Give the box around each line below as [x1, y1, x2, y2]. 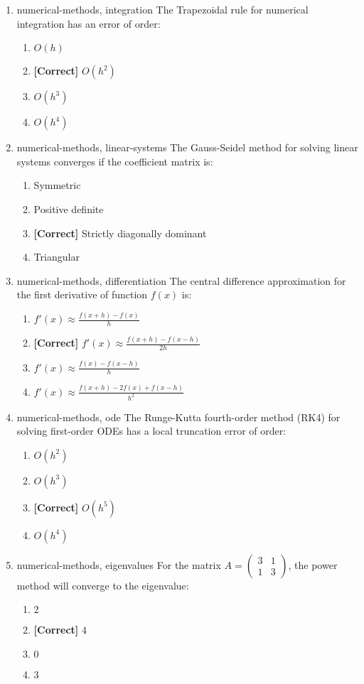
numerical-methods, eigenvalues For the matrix [16, 557, 221, 572]
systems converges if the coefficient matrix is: [16, 153, 213, 168]
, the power [288, 557, 338, 572]
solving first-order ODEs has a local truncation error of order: [16, 423, 287, 438]
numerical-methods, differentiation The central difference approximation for [16, 273, 346, 288]
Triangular [33, 249, 80, 264]
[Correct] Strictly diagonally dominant [33, 225, 207, 240]
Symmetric [33, 178, 81, 192]
